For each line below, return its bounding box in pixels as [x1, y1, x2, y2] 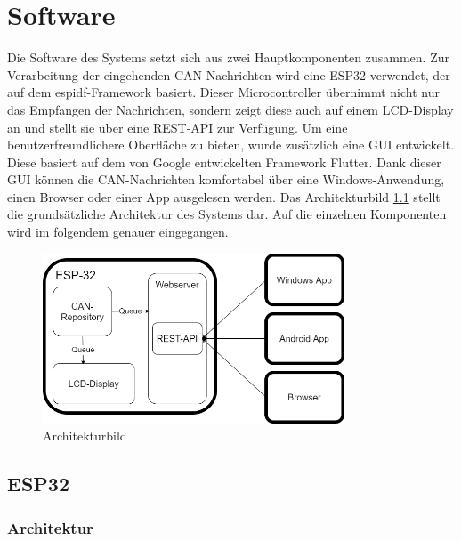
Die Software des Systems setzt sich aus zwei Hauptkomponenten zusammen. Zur [7, 48, 449, 67]
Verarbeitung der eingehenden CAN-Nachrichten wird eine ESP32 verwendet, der [7, 65, 450, 84]
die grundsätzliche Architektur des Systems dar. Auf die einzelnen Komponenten [7, 205, 447, 223]
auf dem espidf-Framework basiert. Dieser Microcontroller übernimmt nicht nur [7, 83, 440, 101]
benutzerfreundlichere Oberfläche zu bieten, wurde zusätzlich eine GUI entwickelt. [7, 135, 455, 154]
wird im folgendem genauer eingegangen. [7, 222, 229, 241]
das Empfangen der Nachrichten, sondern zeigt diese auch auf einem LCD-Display [7, 100, 454, 118]
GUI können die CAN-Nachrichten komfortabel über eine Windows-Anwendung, [7, 170, 445, 189]
